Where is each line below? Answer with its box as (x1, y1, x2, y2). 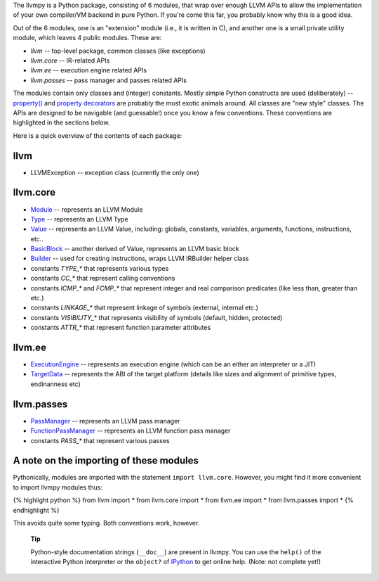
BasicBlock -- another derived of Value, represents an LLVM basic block (30, 245, 239, 253)
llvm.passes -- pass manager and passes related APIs (30, 76, 187, 84)
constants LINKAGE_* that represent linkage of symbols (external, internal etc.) (30, 303, 259, 312)
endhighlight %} (13, 506, 60, 514)
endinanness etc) (30, 380, 81, 388)
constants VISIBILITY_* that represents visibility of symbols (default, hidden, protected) (30, 313, 283, 321)
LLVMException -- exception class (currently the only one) (30, 168, 200, 177)
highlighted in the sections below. (13, 118, 110, 127)
